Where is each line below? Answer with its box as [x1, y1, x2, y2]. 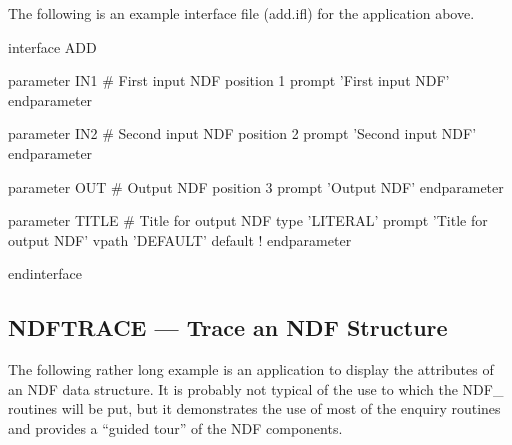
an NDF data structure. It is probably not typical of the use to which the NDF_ [8, 378, 504, 399]
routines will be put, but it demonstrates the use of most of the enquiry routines [8, 398, 501, 419]
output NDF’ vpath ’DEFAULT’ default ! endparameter [8, 229, 352, 250]
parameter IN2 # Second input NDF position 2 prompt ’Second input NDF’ [8, 123, 477, 144]
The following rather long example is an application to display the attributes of [8, 359, 494, 380]
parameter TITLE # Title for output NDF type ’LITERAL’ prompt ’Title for [8, 210, 488, 231]
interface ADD [8, 36, 97, 57]
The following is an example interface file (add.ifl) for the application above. [8, 3, 475, 23]
